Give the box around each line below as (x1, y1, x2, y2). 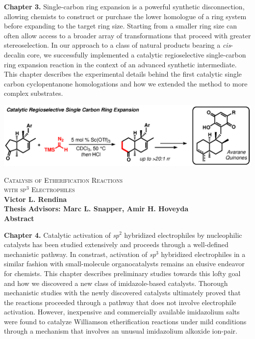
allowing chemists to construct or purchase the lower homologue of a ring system (4, 11, 247, 21)
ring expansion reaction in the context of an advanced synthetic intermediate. (4, 59, 237, 69)
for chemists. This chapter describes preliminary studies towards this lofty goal (4, 268, 241, 278)
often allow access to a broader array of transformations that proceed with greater (4, 30, 251, 40)
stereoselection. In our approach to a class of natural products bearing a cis (4, 40, 231, 50)
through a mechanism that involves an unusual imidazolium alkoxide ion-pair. (4, 326, 237, 336)
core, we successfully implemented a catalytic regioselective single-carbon (27, 49, 246, 59)
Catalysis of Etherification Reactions (4, 174, 123, 185)
